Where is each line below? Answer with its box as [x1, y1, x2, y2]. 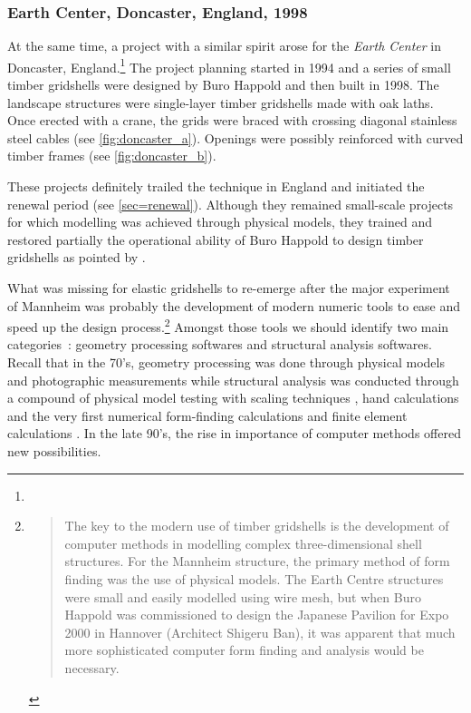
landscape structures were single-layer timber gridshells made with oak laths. [7, 93, 434, 112]
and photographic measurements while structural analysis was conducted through [7, 370, 459, 389]
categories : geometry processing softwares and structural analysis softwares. [7, 335, 432, 354]
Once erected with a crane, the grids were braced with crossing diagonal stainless [7, 111, 457, 130]
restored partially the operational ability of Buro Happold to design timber [7, 230, 424, 249]
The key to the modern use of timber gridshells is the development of [64, 516, 449, 535]
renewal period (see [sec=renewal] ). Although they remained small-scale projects [7, 194, 454, 213]
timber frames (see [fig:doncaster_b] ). [7, 146, 216, 165]
